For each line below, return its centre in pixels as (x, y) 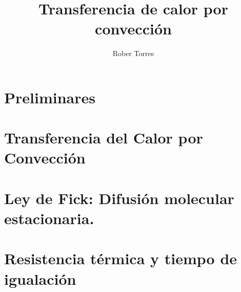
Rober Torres (133, 53)
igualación (40, 278)
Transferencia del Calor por (104, 138)
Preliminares (50, 97)
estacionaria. (49, 218)
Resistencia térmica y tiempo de (121, 258)
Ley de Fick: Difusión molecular (119, 198)
